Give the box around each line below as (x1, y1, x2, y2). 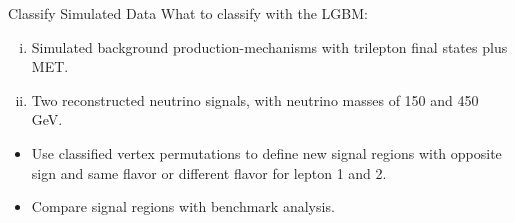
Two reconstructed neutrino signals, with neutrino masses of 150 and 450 (31, 89, 479, 110)
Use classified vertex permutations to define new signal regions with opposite (31, 142, 502, 163)
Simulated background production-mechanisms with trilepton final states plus (31, 36, 508, 57)
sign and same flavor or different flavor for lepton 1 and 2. (31, 162, 387, 183)
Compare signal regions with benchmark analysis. (31, 196, 335, 217)
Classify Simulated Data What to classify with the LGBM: (8, 3, 368, 23)
